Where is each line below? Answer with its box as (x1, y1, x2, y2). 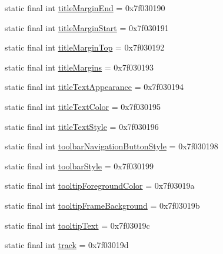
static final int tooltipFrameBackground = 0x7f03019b (5, 199, 200, 211)
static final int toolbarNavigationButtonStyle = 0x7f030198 (5, 140, 218, 152)
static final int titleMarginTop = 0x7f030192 (5, 41, 165, 54)
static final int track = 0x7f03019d (5, 239, 129, 251)
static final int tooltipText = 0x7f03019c (5, 219, 150, 231)
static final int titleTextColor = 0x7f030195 (5, 100, 161, 112)
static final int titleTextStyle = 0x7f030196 (5, 120, 159, 132)
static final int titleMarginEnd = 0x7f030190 (5, 2, 165, 14)
